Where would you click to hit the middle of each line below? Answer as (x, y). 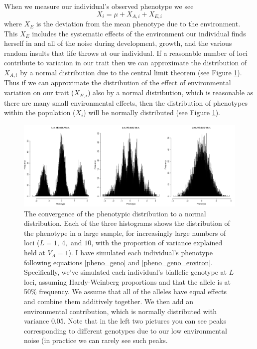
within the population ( (40, 112)
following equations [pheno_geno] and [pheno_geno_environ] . (119, 262)
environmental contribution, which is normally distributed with (120, 311)
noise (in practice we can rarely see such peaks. (96, 340)
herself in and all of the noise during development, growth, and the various (118, 43)
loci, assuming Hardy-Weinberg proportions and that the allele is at (128, 281)
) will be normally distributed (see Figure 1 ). (152, 112)
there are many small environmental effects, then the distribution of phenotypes (126, 102)
